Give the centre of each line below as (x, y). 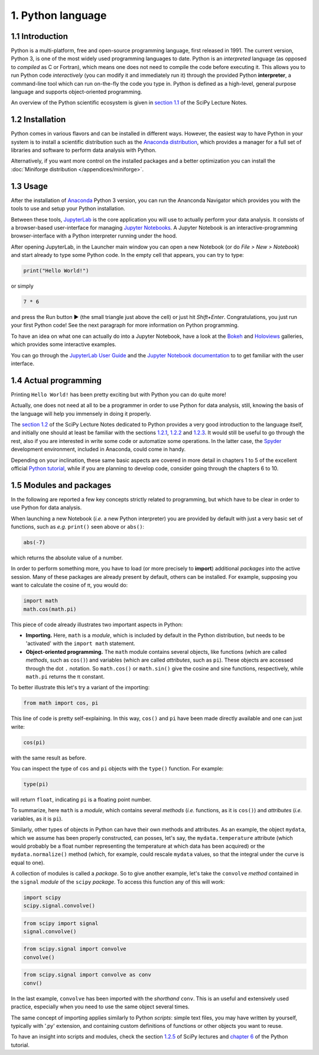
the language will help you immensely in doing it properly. (81, 413)
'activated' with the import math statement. (81, 643)
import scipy (42, 897)
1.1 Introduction (39, 36)
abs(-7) (34, 543)
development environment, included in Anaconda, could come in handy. (98, 450)
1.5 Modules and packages (61, 485)
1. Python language (59, 15)
